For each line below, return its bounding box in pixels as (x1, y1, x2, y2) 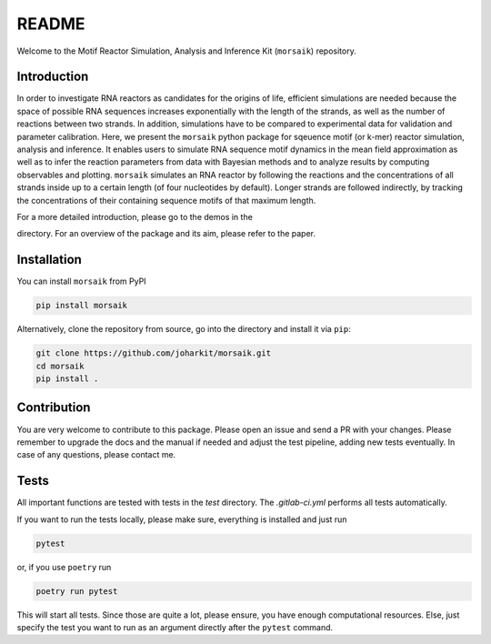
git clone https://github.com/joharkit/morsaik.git (35, 348, 272, 358)
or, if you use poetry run (16, 561, 112, 572)
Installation (16, 252, 82, 267)
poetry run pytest (35, 586, 118, 596)
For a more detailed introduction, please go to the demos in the (16, 211, 254, 222)
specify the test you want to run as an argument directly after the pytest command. (16, 621, 334, 632)
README (16, 14, 85, 34)
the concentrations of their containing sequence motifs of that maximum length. (16, 195, 316, 206)
